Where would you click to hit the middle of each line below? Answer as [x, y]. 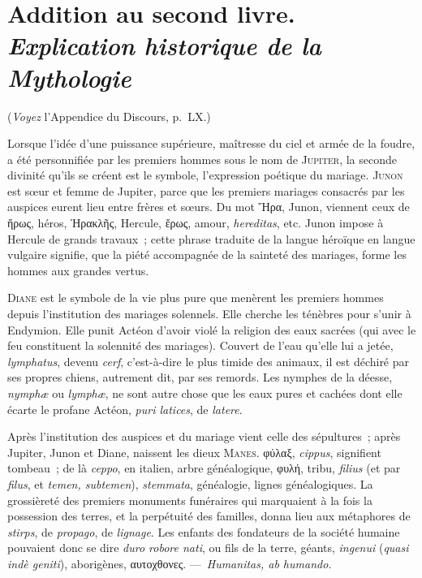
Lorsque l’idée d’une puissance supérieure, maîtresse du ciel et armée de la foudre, [211, 143]
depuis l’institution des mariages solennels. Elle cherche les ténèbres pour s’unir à [209, 314]
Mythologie [69, 77]
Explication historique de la [164, 45]
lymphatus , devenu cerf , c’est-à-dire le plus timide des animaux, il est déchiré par [209, 361]
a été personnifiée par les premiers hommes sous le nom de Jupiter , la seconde [202, 159]
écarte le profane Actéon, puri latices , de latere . [125, 409]
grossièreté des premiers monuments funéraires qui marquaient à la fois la [190, 500]
